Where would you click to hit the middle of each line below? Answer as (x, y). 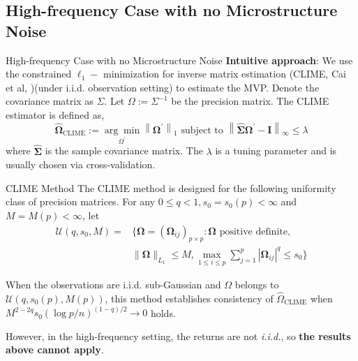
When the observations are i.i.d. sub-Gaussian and (113, 285)
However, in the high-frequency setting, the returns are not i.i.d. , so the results (178, 336)
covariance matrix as (50, 101)
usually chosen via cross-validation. (81, 164)
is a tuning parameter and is (276, 150)
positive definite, (255, 231)
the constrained (39, 74)
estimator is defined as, (55, 114)
